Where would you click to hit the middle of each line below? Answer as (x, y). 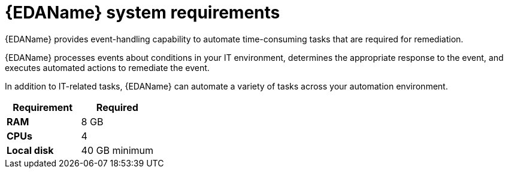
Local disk (30, 150)
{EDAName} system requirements (143, 13)
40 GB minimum (117, 150)
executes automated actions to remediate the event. (107, 67)
